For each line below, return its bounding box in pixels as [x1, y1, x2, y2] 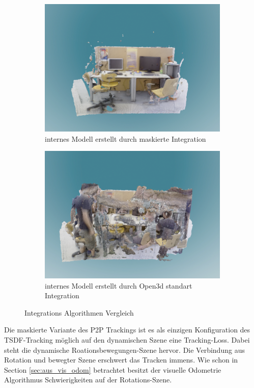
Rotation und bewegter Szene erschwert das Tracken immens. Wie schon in [4, 354, 238, 365]
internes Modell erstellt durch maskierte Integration [45, 133, 206, 144]
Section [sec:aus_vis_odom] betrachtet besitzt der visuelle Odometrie [4, 364, 221, 375]
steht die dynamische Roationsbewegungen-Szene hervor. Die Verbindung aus [4, 344, 245, 355]
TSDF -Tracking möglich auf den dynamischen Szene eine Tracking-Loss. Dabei [4, 334, 250, 345]
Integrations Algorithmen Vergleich [24, 307, 134, 318]
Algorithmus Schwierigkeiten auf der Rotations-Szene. [4, 374, 172, 385]
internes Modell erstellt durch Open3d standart [45, 280, 192, 291]
